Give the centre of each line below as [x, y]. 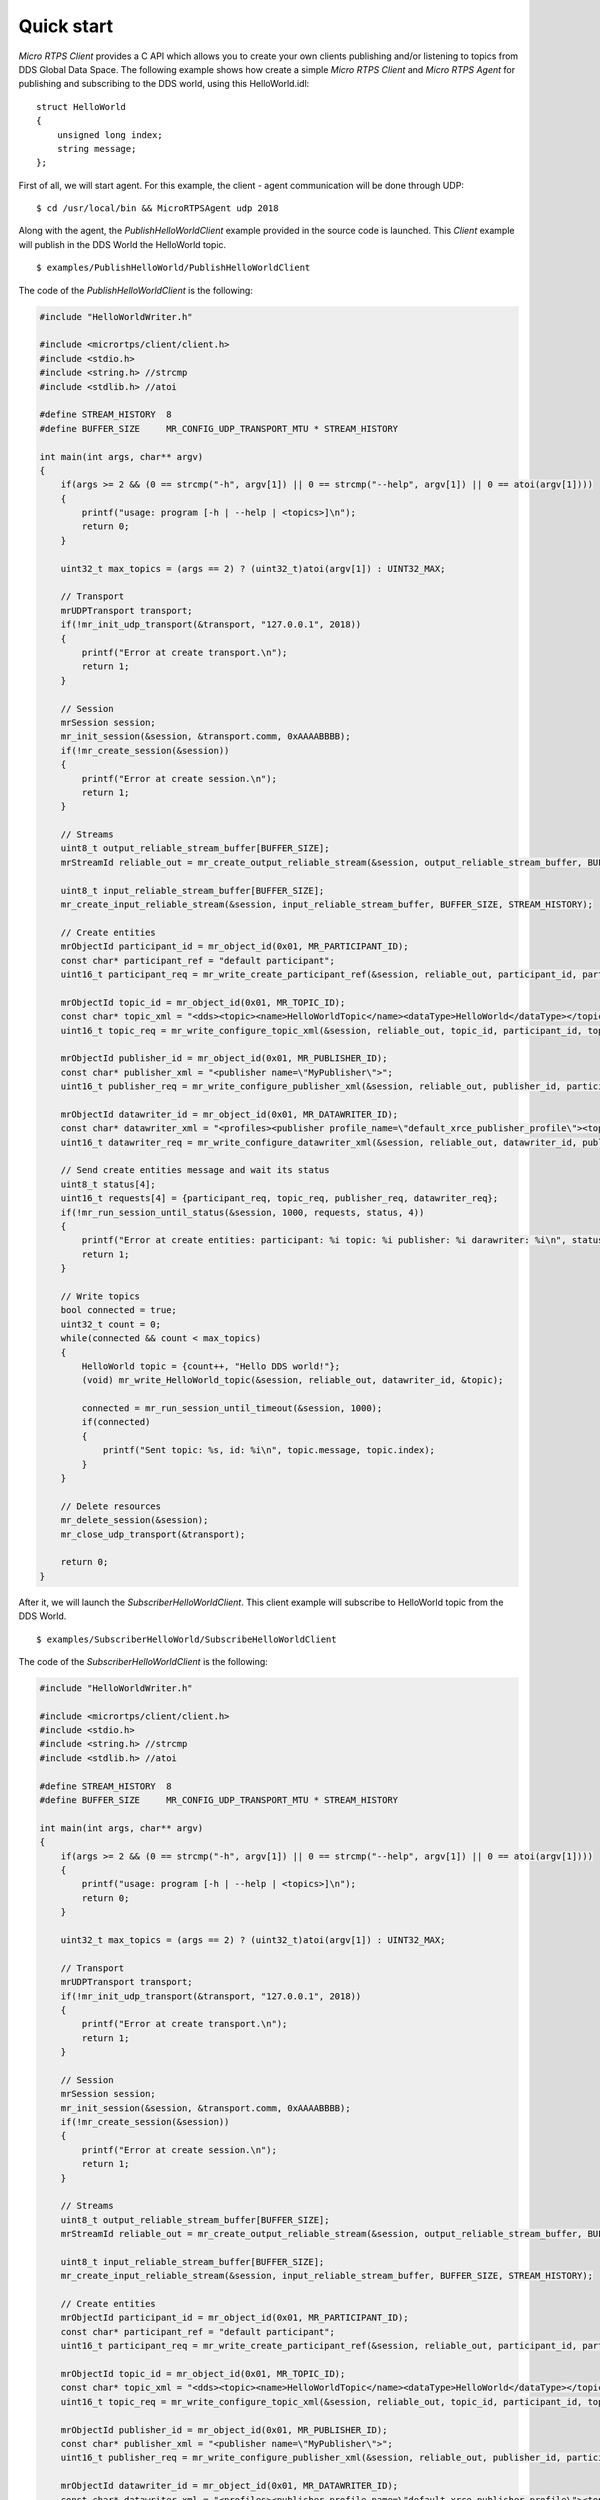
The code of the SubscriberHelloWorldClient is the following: [143, 1661]
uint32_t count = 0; [111, 1324]
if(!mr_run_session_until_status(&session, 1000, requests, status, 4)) [242, 1212]
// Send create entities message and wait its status [195, 1170]
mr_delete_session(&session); [134, 1520]
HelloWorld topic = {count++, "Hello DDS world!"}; [211, 1366]
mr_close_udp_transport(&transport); [153, 1534]
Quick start [66, 26]
